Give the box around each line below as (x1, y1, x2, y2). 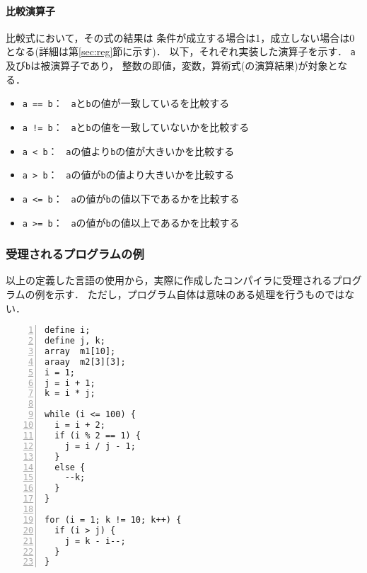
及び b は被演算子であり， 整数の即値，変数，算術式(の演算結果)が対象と (6, 58, 338, 73)
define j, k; (45, 336, 105, 346)
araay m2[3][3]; (45, 356, 126, 367)
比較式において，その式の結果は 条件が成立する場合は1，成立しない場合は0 (6, 30, 355, 45)
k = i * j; (45, 388, 95, 399)
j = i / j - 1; (64, 441, 136, 451)
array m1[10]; (45, 346, 116, 356)
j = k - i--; (64, 535, 126, 546)
